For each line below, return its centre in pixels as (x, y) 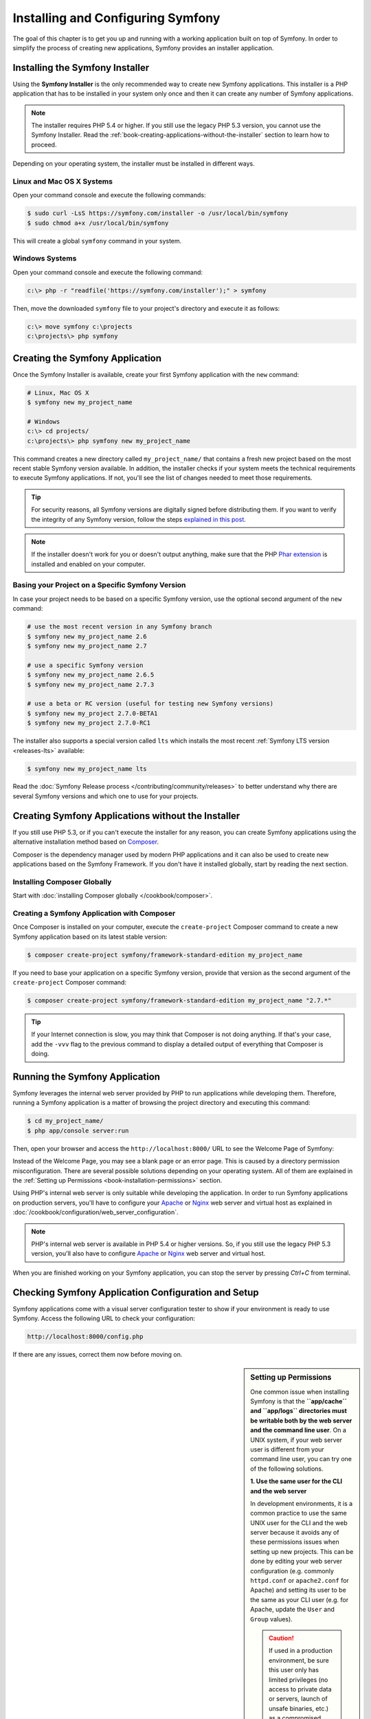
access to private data (301, 1689)
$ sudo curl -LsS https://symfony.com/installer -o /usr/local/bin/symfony (158, 213)
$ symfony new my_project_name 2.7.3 (91, 685)
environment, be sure (299, 1660)
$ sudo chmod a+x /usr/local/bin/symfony (98, 223)
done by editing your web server (296, 1562)
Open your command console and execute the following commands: (109, 195)
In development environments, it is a (302, 1503)
